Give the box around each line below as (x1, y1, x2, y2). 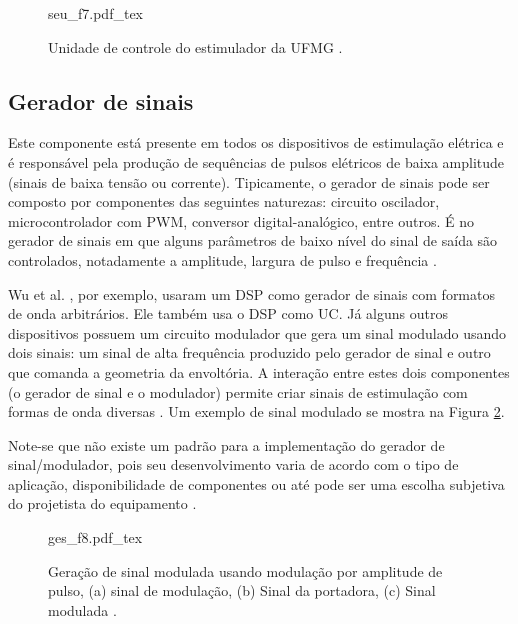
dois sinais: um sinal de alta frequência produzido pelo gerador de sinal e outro (8, 342, 491, 363)
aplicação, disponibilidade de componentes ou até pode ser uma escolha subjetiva (8, 473, 505, 494)
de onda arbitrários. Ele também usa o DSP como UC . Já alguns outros (8, 303, 448, 324)
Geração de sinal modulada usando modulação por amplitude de (48, 560, 443, 581)
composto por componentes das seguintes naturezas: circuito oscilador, (8, 191, 440, 212)
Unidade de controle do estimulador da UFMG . (48, 36, 343, 57)
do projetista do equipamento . (8, 493, 197, 514)
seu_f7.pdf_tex (48, 3, 143, 23)
